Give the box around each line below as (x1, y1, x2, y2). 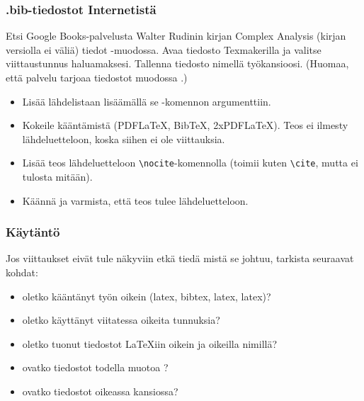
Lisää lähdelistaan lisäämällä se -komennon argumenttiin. (22, 94, 271, 108)
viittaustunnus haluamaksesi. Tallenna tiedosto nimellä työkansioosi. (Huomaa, (6, 56, 349, 71)
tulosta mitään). (22, 169, 93, 184)
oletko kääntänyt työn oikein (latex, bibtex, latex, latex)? (22, 288, 271, 303)
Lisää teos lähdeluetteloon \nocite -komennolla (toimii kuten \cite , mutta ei (22, 155, 358, 170)
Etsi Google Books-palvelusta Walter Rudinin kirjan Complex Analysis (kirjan (6, 28, 346, 43)
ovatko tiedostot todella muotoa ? (22, 360, 169, 375)
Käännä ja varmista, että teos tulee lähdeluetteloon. (22, 193, 249, 208)
